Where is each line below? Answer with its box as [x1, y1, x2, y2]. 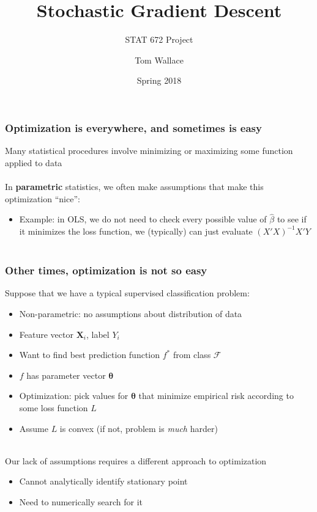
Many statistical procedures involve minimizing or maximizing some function [5, 144, 293, 157]
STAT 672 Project [125, 33, 193, 46]
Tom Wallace [135, 53, 184, 66]
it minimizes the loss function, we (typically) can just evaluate [19, 224, 253, 237]
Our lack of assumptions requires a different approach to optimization [5, 454, 267, 467]
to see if [277, 213, 307, 225]
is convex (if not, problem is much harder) [59, 422, 218, 434]
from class [173, 348, 211, 361]
